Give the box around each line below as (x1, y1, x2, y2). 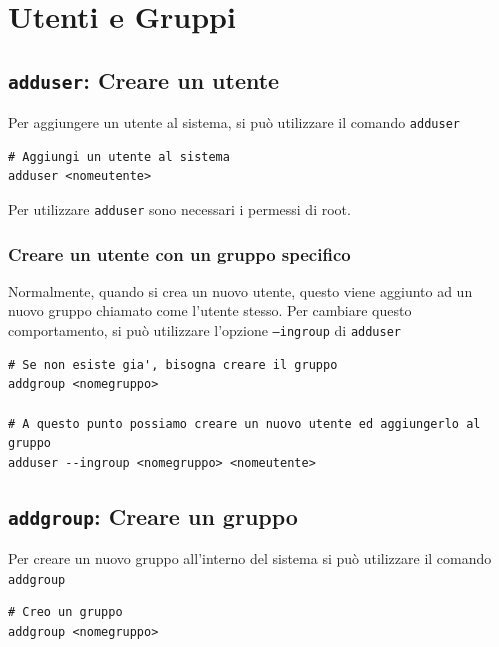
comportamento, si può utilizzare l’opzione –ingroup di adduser (8, 320, 402, 341)
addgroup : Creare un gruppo (8, 500, 298, 531)
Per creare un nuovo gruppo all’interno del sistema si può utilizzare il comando (8, 548, 492, 569)
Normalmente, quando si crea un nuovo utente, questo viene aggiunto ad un (8, 280, 473, 301)
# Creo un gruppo (8, 605, 123, 620)
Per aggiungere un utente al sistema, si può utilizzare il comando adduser (8, 112, 460, 133)
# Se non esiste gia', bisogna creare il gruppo (8, 357, 338, 372)
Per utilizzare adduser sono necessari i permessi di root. (8, 199, 351, 219)
